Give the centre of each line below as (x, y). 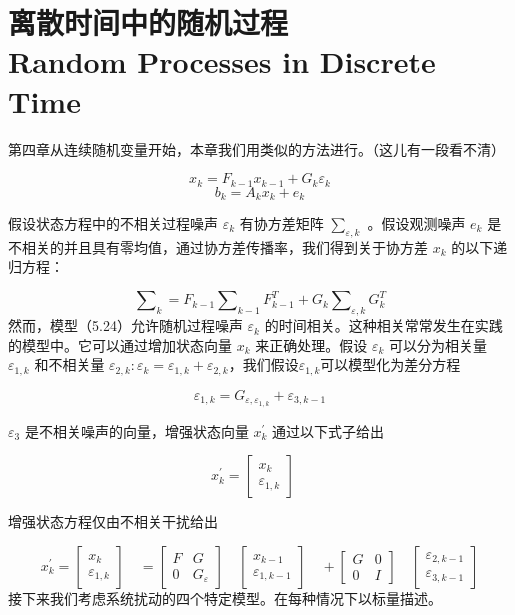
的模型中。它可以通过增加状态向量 (120, 344)
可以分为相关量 (437, 344)
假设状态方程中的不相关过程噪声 (113, 223)
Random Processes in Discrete (222, 61)
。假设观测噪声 (416, 223)
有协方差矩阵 (281, 223)
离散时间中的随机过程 (148, 22)
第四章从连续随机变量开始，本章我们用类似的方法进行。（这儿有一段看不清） (256, 148)
